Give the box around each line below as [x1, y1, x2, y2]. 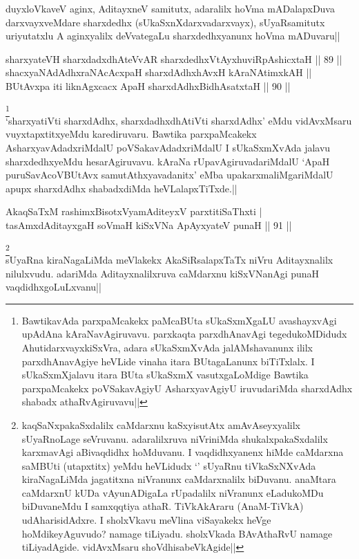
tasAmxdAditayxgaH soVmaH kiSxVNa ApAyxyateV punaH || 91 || [6, 218, 292, 232]
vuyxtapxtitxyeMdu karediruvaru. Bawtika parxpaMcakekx [6, 127, 257, 141]
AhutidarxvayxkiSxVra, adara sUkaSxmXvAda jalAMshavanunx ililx [21, 340, 313, 354]
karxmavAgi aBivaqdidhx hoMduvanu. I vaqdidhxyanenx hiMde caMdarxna [21, 445, 344, 459]
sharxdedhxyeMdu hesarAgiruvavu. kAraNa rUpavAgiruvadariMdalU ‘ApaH [6, 154, 330, 168]
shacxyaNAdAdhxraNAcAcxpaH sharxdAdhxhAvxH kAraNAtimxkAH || [6, 65, 312, 80]
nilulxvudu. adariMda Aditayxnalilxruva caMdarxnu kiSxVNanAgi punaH [6, 266, 320, 280]
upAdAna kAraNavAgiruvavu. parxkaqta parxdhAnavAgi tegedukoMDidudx [21, 327, 347, 341]
